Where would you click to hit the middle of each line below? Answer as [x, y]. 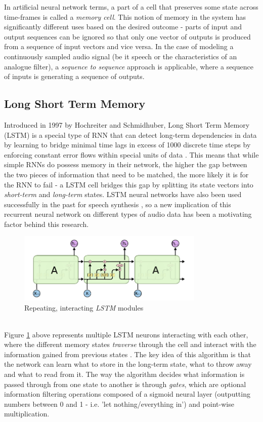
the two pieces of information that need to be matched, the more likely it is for [126, 174]
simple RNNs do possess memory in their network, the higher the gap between [126, 164]
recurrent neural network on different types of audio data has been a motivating [128, 214]
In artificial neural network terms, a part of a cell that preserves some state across [131, 7]
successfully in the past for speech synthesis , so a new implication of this [118, 204]
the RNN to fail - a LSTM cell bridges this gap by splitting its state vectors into [129, 184]
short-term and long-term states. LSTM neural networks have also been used [123, 194]
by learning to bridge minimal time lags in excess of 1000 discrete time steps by [127, 145]
